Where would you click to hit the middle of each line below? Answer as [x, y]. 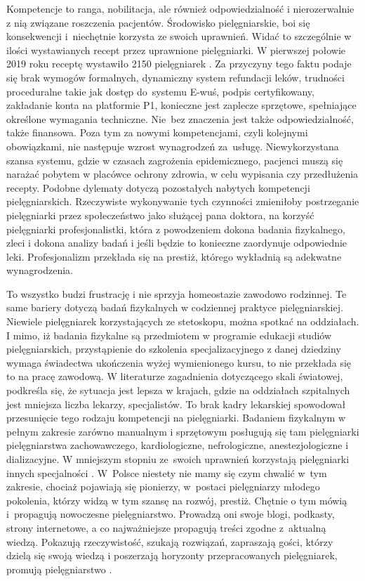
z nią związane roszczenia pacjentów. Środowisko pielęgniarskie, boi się [158, 22]
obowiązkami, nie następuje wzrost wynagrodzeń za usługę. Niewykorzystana [173, 146]
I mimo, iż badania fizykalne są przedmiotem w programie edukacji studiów [169, 335]
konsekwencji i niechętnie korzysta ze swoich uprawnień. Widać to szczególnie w [179, 36]
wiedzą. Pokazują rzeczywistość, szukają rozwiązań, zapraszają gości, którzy [170, 541]
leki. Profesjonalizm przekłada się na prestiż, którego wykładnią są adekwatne [174, 256]
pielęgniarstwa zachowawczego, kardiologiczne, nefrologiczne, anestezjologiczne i [178, 445]
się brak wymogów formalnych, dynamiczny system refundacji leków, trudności [175, 77]
